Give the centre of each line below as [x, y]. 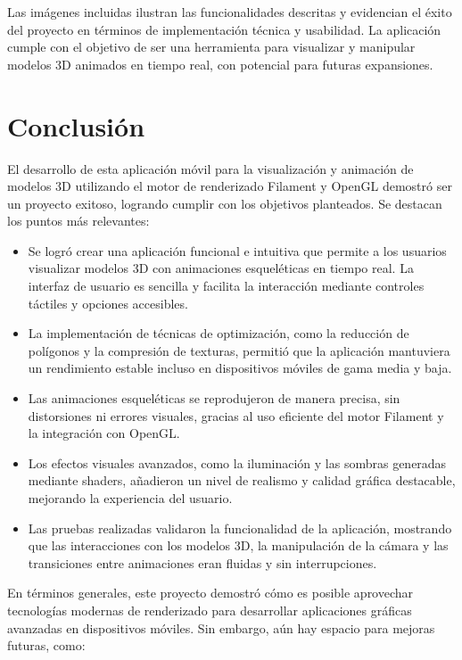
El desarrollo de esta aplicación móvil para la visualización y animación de [210, 168]
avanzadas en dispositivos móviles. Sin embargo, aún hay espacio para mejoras [221, 627]
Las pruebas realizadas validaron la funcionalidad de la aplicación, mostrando [240, 528]
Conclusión [76, 125]
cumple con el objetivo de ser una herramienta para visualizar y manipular [211, 47]
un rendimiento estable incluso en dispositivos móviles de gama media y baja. [240, 368]
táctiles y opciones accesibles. [108, 303]
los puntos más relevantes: [78, 221]
